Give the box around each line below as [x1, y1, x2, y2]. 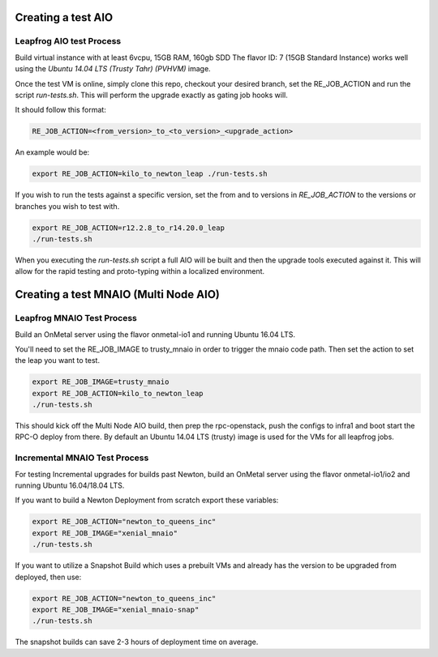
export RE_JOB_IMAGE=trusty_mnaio [32, 378, 170, 386]
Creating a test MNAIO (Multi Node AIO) [15, 288, 221, 301]
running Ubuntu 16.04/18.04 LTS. [15, 480, 125, 490]
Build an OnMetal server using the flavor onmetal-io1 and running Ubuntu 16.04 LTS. [15, 329, 296, 339]
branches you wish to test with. [15, 201, 120, 211]
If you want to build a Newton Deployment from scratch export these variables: [15, 495, 279, 506]
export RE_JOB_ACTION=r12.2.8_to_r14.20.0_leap [32, 223, 225, 233]
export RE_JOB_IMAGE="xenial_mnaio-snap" [32, 604, 200, 614]
